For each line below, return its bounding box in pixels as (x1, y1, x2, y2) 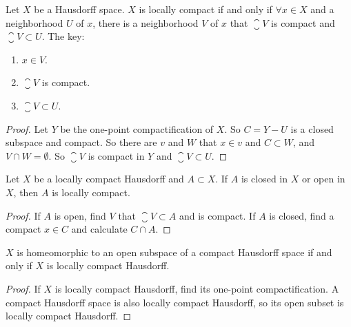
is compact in (88, 148, 145, 162)
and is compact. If (179, 208, 256, 222)
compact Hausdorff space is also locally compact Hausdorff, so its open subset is (6, 295, 344, 309)
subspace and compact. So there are (6, 135, 157, 149)
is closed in (241, 171, 288, 186)
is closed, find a (269, 208, 334, 222)
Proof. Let (6, 121, 48, 136)
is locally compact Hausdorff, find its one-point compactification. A (54, 281, 339, 295)
